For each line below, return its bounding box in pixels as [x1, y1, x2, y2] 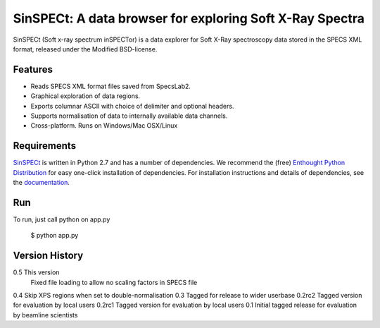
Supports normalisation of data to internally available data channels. [30, 111, 228, 120]
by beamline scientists [13, 310, 78, 319]
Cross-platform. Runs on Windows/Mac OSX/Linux [30, 121, 178, 130]
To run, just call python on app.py [13, 215, 110, 224]
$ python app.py [30, 231, 79, 240]
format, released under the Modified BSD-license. [13, 44, 158, 53]
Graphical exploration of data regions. [30, 92, 141, 100]
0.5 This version [13, 268, 60, 277]
